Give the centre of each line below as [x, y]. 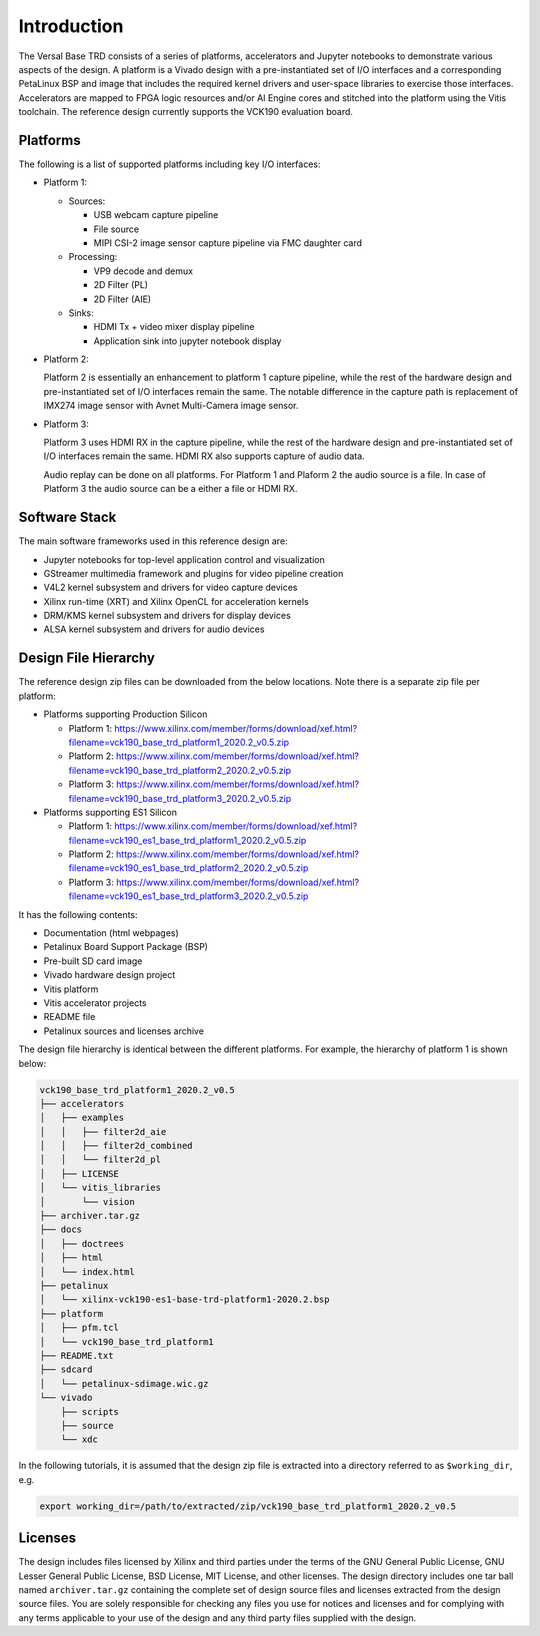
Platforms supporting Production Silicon [125, 714]
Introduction [71, 26]
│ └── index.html [87, 1271]
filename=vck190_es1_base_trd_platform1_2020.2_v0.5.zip [187, 840]
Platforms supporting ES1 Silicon [110, 812]
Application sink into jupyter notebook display [187, 341]
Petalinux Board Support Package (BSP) [126, 947]
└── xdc [79, 1439]
